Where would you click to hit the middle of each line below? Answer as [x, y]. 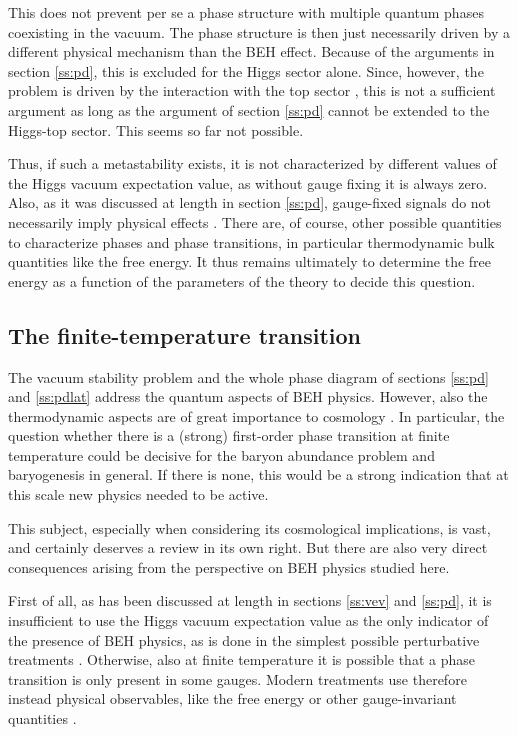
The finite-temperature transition [184, 334]
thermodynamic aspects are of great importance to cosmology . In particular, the [256, 415]
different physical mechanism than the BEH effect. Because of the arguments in [251, 51]
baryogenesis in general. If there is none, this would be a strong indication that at [258, 474]
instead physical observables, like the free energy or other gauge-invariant [232, 698]
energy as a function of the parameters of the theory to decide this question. [242, 280]
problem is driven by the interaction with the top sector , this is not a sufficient [252, 90]
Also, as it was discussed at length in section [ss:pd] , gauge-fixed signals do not [250, 202]
